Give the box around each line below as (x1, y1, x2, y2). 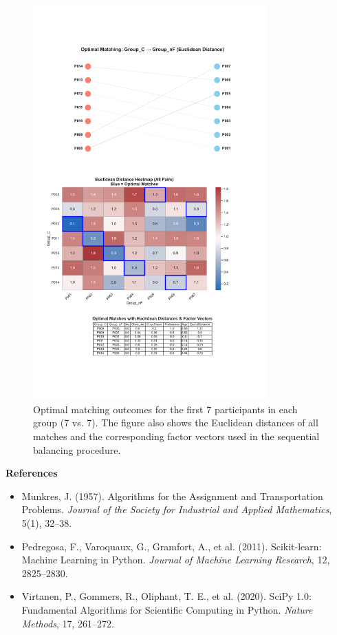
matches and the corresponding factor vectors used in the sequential (33, 428, 320, 443)
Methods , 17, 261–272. (21, 616, 114, 630)
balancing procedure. (33, 442, 121, 457)
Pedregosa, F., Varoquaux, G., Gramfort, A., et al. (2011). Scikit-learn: (21, 539, 322, 553)
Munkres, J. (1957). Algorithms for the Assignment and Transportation (21, 488, 323, 503)
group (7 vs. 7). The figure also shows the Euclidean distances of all (33, 415, 318, 430)
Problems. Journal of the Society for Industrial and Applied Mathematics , (21, 502, 332, 517)
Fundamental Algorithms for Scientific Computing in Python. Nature (21, 602, 313, 616)
